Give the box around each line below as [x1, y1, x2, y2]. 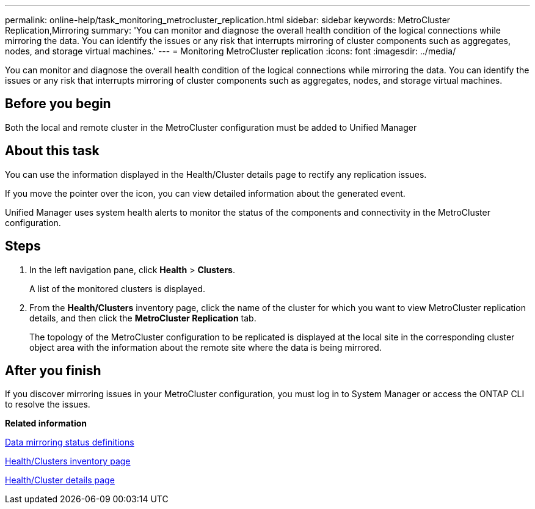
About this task [5, 143, 100, 159]
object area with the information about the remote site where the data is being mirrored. [29, 342, 382, 353]
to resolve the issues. [5, 399, 90, 410]
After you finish [5, 362, 101, 378]
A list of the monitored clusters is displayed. [29, 283, 205, 294]
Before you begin [5, 96, 111, 112]
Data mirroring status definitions [5, 437, 134, 448]
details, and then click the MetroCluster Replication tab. [29, 312, 257, 323]
